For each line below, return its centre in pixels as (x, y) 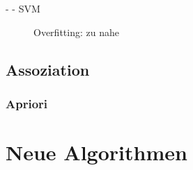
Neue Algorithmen (96, 152)
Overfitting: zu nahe (76, 32)
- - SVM (23, 8)
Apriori (27, 103)
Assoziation (48, 69)
